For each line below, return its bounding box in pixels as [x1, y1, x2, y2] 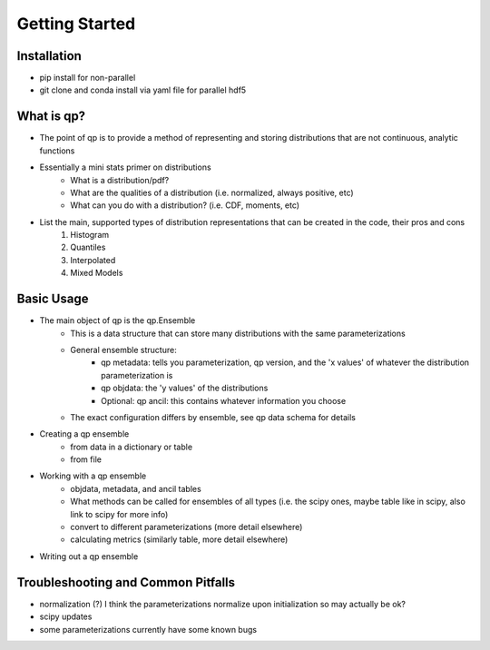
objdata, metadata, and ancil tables [70, 483, 201, 494]
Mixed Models [70, 268, 123, 279]
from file [70, 454, 102, 465]
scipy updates [39, 611, 93, 622]
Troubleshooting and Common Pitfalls [16, 575, 236, 590]
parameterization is [101, 369, 173, 380]
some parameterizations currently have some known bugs [39, 624, 258, 635]
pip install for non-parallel [39, 73, 136, 84]
